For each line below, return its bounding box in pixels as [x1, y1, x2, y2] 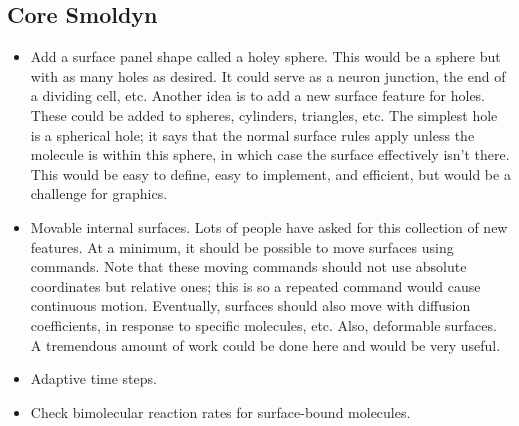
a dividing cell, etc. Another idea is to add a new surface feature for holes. [30, 85, 486, 106]
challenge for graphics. [30, 183, 168, 204]
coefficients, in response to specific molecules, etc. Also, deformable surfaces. [30, 314, 497, 335]
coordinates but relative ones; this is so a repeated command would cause [30, 275, 481, 296]
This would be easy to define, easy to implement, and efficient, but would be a [30, 163, 511, 184]
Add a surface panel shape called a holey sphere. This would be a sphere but [30, 46, 501, 67]
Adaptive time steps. [30, 368, 157, 389]
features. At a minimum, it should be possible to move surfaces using [30, 236, 454, 257]
